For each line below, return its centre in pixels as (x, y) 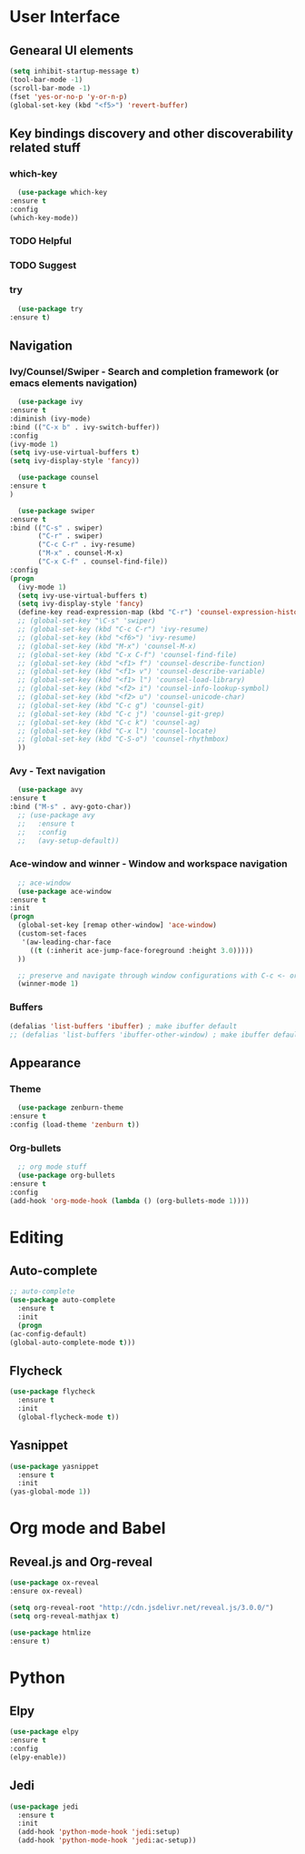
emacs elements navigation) (74, 382)
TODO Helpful (41, 241)
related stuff (45, 147)
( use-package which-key (62, 193)
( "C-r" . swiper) (70, 536)
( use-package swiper (56, 511)
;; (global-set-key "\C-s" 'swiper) (87, 621)
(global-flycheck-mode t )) (69, 1417)
